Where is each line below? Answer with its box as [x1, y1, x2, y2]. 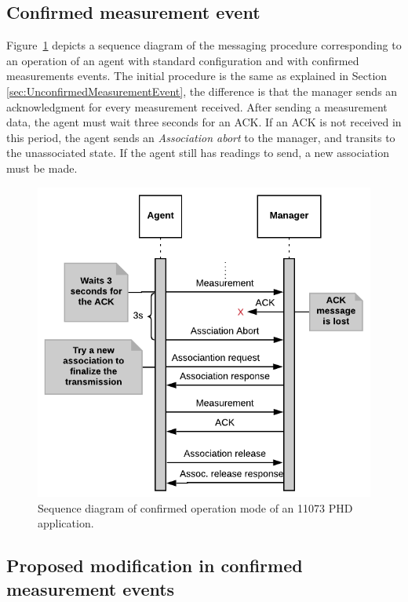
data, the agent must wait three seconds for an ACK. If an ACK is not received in [6, 114, 402, 130]
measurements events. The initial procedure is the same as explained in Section [6, 67, 388, 84]
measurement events [6, 576, 175, 600]
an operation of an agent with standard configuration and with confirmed [6, 52, 359, 68]
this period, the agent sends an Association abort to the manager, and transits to [6, 129, 395, 145]
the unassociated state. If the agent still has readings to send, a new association [6, 144, 389, 161]
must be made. [6, 159, 78, 176]
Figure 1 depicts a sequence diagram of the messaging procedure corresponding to [6, 37, 402, 53]
